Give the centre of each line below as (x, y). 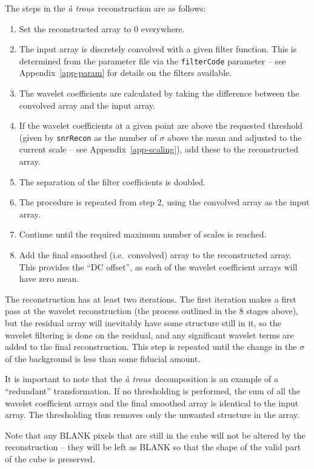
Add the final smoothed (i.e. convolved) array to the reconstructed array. (155, 255)
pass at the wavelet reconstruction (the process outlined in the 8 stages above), (152, 311)
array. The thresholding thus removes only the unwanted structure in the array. (152, 415)
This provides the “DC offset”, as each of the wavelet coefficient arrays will (158, 266)
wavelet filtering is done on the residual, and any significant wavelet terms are (149, 334)
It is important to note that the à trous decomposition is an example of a (142, 379)
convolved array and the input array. (87, 105)
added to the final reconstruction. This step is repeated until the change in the (151, 347)
